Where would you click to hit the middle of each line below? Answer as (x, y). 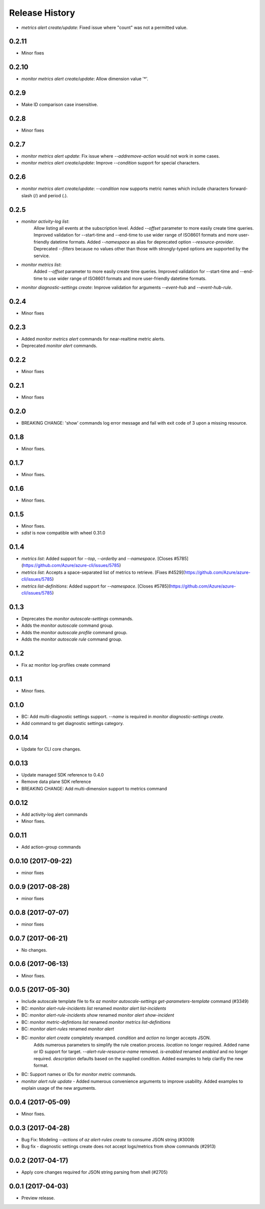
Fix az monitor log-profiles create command (66, 665)
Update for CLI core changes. (51, 749)
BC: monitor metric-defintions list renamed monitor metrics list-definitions (96, 1022)
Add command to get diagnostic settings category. (73, 724)
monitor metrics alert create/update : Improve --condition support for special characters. (111, 163)
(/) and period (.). (51, 195)
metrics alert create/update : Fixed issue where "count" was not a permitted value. (105, 27)
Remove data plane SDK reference (56, 782)
